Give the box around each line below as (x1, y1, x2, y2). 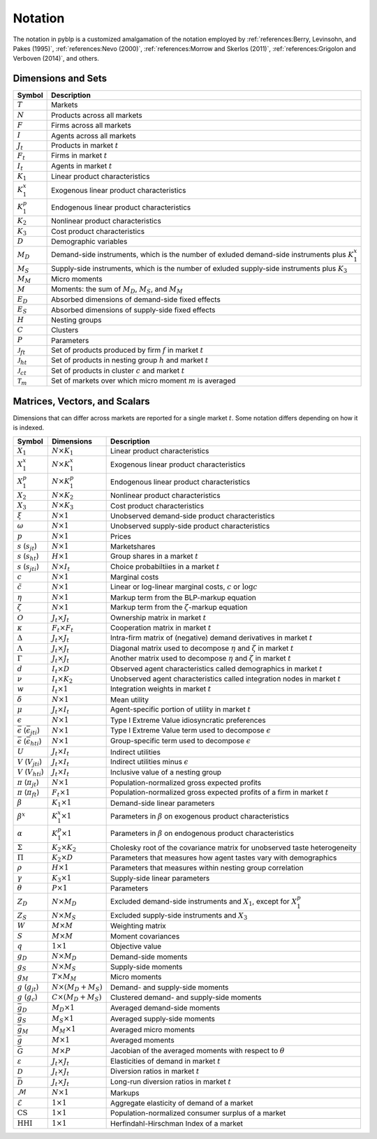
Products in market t (51, 140, 119, 150)
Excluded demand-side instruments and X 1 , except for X (110, 897, 297, 908)
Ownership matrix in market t (110, 612, 207, 622)
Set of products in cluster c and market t (51, 365, 185, 375)
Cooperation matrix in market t (110, 623, 212, 633)
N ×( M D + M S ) (51, 982, 103, 993)
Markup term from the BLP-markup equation (110, 593, 256, 603)
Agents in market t (51, 161, 112, 170)
